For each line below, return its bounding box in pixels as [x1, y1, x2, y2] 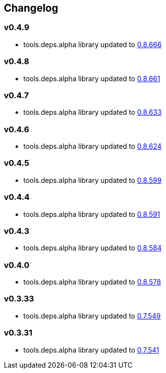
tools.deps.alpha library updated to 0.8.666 [23, 40, 162, 49]
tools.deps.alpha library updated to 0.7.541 [23, 345, 159, 354]
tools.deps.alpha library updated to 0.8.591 [23, 210, 160, 218]
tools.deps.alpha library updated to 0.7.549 [23, 311, 161, 320]
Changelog [4, 2, 58, 14]
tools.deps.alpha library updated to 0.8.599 [23, 176, 162, 184]
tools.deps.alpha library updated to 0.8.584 [23, 244, 162, 252]
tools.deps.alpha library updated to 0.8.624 [23, 142, 162, 151]
